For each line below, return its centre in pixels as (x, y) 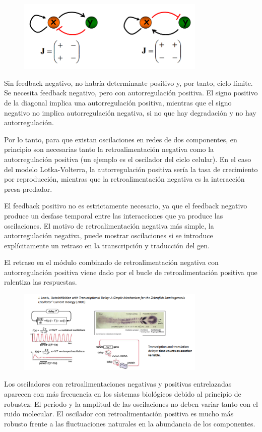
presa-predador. (28, 188)
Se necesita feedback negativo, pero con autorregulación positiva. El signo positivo (131, 93)
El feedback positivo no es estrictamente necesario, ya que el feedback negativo (126, 206)
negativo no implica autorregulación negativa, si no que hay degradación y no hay (130, 112)
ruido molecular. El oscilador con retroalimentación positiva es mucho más (119, 414)
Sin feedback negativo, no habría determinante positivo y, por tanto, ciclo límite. (128, 83)
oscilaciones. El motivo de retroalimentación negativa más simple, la (109, 225)
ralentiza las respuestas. (41, 282)
